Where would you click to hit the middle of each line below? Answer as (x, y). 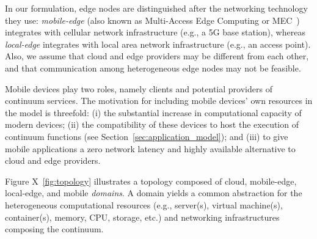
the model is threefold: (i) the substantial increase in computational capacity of (153, 112)
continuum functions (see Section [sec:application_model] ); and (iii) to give (147, 136)
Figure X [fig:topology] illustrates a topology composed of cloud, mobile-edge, (151, 181)
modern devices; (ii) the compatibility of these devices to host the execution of (152, 124)
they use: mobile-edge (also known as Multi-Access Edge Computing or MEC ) (152, 20)
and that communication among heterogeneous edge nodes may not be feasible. (153, 68)
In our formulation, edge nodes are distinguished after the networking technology (156, 8)
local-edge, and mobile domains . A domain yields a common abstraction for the (154, 193)
